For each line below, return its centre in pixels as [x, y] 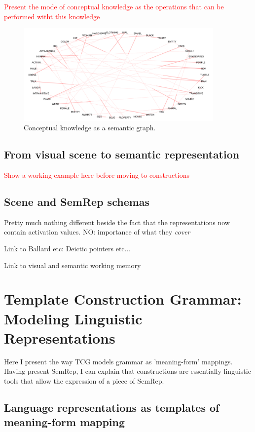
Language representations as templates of [112, 407]
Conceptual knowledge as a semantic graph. [90, 128]
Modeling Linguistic [73, 318]
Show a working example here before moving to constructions [97, 175]
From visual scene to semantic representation [122, 154]
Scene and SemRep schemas [77, 202]
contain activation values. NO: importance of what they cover [97, 232]
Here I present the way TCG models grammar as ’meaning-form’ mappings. [118, 361]
